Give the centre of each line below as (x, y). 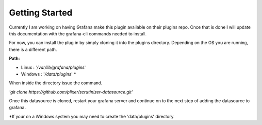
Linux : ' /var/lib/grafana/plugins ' (53, 67)
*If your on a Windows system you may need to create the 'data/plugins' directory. (92, 116)
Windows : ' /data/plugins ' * (49, 74)
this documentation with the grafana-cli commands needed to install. (78, 33)
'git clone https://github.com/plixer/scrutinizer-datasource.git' (71, 92)
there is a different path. (33, 49)
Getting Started (41, 13)
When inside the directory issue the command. (56, 83)
